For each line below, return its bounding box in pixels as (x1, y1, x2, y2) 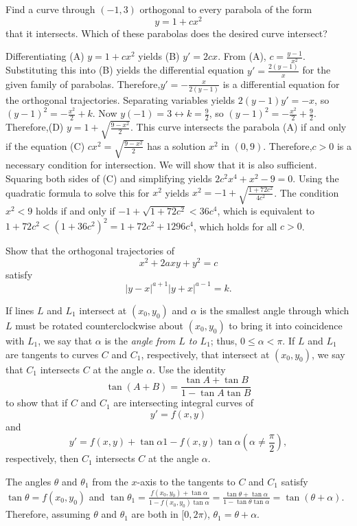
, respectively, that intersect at (141, 347, 270, 361)
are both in (131, 507, 178, 521)
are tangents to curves (5, 347, 99, 361)
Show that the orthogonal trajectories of (5, 243, 174, 258)
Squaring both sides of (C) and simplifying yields (5, 171, 212, 185)
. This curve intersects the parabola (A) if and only (130, 120, 347, 134)
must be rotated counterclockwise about (15, 318, 184, 332)
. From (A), (218, 49, 266, 63)
